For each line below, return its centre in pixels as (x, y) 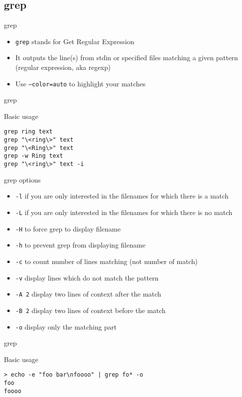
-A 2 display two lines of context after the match (88, 294)
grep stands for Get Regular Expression (75, 41)
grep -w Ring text (34, 156)
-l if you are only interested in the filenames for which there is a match (122, 196)
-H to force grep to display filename (68, 228)
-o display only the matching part (66, 326)
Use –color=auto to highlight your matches (80, 83)
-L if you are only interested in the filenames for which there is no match (124, 212)
